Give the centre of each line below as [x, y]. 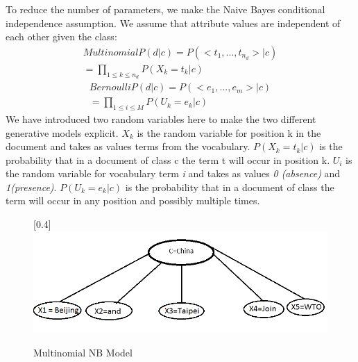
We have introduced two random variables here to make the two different [161, 118]
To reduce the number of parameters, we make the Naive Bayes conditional [165, 9]
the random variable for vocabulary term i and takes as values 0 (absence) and [173, 173]
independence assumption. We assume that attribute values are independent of [173, 23]
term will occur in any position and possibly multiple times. [133, 200]
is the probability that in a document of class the [230, 187]
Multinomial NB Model [83, 352]
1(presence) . [31, 187]
